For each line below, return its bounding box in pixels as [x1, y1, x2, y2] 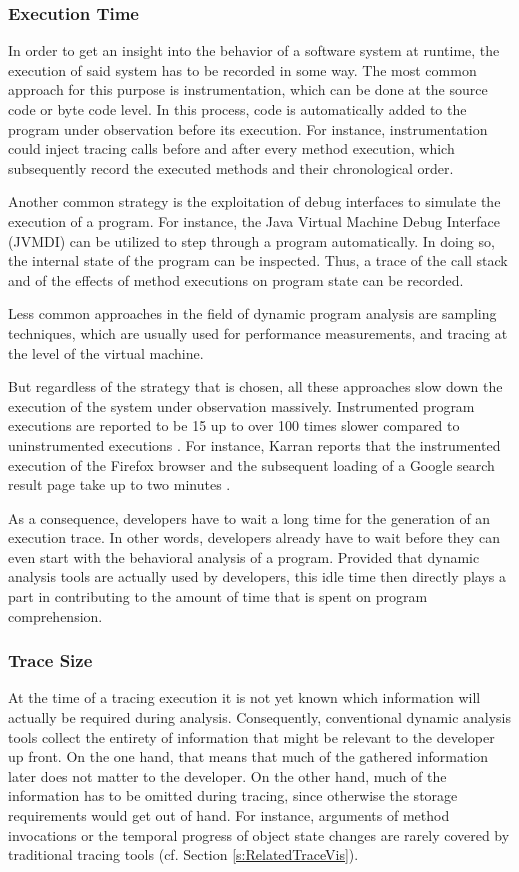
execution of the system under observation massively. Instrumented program [8, 395, 475, 416]
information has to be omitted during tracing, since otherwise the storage [8, 785, 458, 806]
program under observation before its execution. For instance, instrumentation [8, 118, 488, 139]
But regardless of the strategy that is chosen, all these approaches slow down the [8, 376, 503, 397]
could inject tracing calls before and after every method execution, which [8, 138, 455, 159]
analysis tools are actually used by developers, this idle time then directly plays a [8, 566, 507, 587]
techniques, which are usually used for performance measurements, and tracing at [8, 322, 508, 343]
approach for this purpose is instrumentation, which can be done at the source [8, 79, 488, 100]
